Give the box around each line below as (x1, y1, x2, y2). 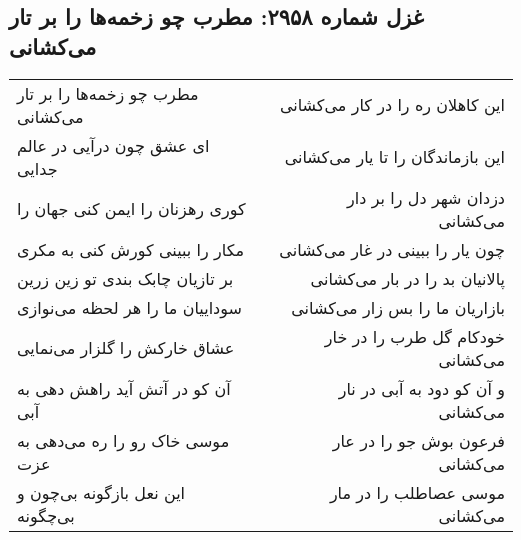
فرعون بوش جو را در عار (332, 428, 505, 452)
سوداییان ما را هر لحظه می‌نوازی (17, 295, 242, 319)
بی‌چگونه (17, 503, 75, 527)
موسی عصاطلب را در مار (329, 480, 505, 504)
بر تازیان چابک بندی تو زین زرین (17, 266, 234, 290)
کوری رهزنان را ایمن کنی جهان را (17, 197, 246, 221)
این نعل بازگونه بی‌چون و (17, 480, 186, 504)
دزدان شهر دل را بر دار (347, 185, 505, 209)
